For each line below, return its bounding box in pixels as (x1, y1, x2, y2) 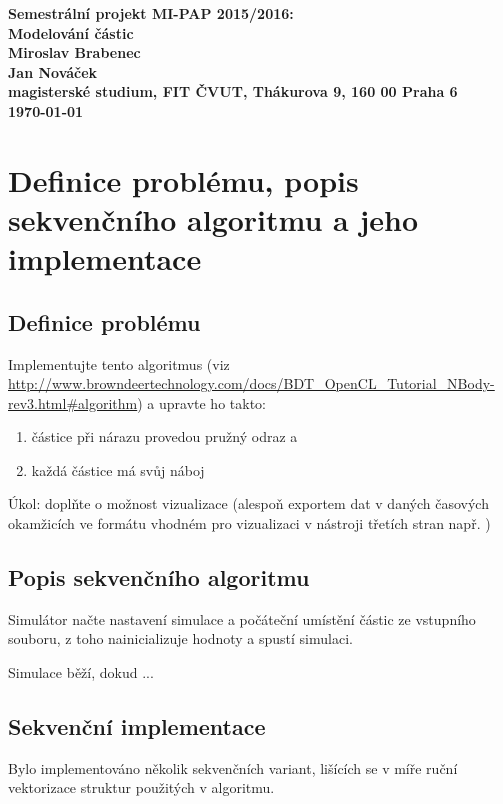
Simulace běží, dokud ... (8, 662, 154, 683)
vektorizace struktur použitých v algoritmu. (8, 777, 275, 798)
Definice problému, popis (8, 159, 359, 200)
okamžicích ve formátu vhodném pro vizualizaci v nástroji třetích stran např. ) (8, 513, 491, 534)
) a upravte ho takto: (137, 392, 266, 413)
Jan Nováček (8, 61, 98, 82)
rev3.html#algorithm (8, 392, 138, 413)
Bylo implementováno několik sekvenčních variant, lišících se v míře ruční (8, 757, 458, 778)
